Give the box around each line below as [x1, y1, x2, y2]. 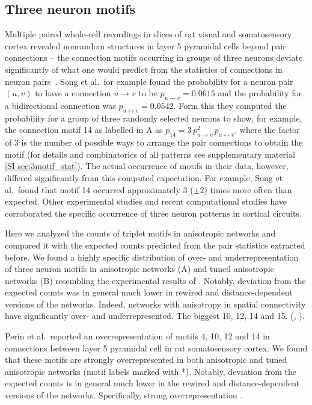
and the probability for [218, 87, 302, 99]
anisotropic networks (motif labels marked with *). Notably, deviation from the [5, 365, 296, 377]
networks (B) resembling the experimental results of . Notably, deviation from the [5, 274, 306, 286]
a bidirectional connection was [5, 99, 116, 111]
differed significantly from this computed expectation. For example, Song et [5, 171, 283, 184]
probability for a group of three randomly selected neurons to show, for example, [5, 111, 302, 124]
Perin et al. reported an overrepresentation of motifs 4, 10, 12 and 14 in [5, 330, 270, 342]
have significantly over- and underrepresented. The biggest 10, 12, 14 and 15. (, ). [5, 309, 305, 322]
